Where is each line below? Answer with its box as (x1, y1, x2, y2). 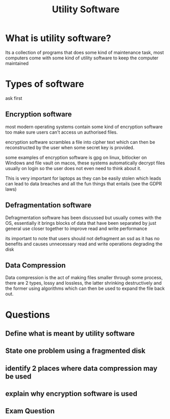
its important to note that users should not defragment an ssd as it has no (5, 235, 160, 241)
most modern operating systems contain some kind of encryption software (5, 123, 163, 130)
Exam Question (5, 407, 55, 415)
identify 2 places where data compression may (5, 364, 158, 372)
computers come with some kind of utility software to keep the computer (5, 55, 159, 61)
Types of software (5, 78, 84, 90)
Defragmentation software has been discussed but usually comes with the (5, 214, 162, 221)
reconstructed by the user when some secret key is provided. (5, 144, 135, 151)
